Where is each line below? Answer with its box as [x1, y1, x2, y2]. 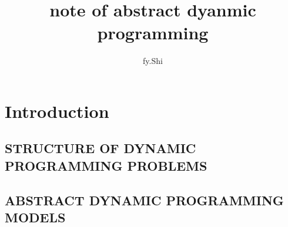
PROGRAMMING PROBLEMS [5, 156, 207, 174]
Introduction [5, 99, 109, 123]
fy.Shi [143, 55, 163, 67]
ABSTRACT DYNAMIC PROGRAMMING [5, 191, 284, 209]
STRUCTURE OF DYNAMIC [5, 139, 196, 157]
